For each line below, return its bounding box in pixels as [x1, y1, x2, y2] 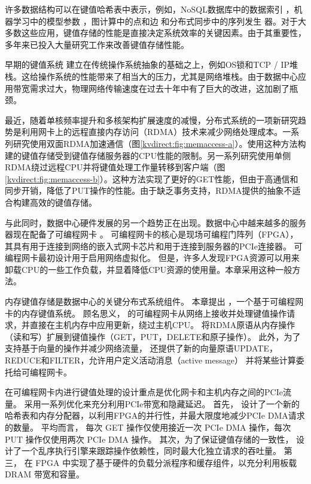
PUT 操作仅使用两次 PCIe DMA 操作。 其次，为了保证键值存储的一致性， [5, 432, 294, 445]
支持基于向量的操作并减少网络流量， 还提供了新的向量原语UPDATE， [5, 342, 278, 354]
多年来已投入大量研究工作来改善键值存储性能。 [5, 38, 189, 50]
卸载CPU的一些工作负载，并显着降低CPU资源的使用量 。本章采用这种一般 [5, 263, 292, 275]
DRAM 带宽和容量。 [5, 468, 84, 480]
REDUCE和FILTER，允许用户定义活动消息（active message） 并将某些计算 [5, 354, 296, 366]
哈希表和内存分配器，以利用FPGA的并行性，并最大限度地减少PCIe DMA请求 [5, 409, 305, 422]
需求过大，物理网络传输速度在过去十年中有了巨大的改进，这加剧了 [29, 82, 289, 94]
